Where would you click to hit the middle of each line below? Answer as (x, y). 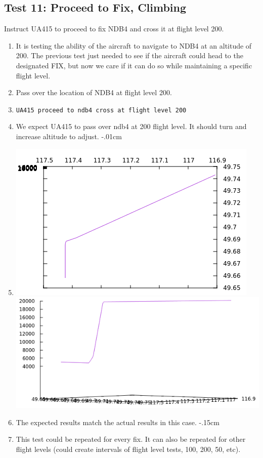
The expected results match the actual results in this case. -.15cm (118, 422)
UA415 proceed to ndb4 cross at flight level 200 (101, 110)
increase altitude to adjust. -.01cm (69, 136)
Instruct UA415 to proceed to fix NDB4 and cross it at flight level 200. (114, 29)
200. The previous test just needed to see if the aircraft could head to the (129, 55)
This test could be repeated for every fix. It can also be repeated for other (131, 439)
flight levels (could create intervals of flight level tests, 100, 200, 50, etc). (128, 449)
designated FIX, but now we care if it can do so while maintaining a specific (134, 65)
